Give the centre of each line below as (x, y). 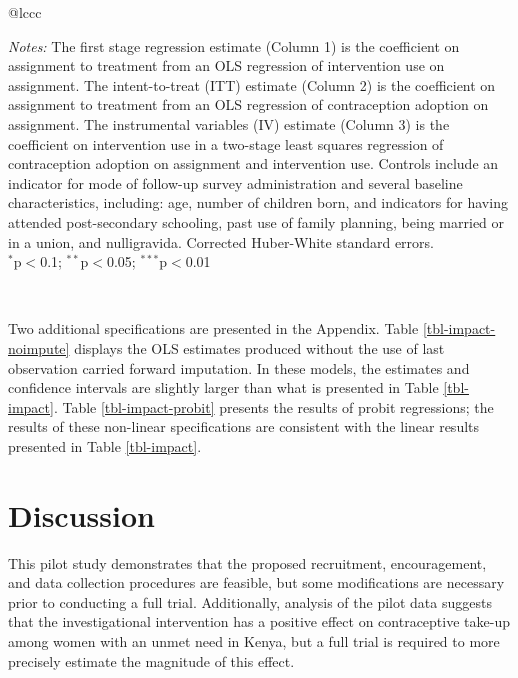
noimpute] (39, 347)
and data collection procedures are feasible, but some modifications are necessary (256, 582)
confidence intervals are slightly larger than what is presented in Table (223, 387)
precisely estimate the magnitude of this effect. (151, 660)
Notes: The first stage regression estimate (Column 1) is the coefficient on (234, 45)
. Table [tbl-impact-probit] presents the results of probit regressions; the (273, 406)
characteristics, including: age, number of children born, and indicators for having (258, 202)
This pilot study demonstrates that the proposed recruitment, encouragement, (247, 562)
